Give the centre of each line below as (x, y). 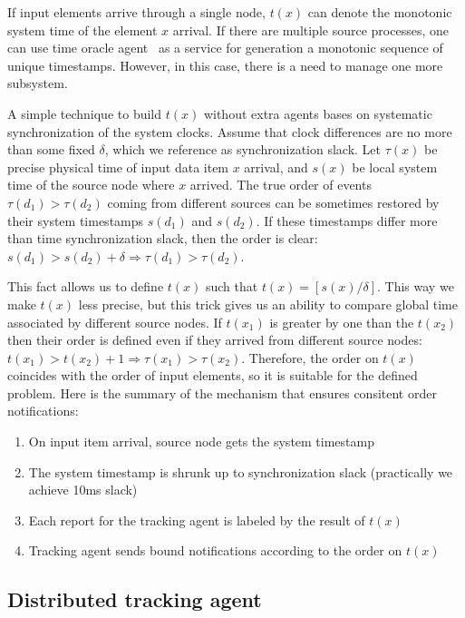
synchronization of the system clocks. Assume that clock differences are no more (230, 131)
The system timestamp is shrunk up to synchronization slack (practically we (241, 471)
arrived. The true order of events (281, 185)
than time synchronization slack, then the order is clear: (163, 238)
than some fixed (51, 149)
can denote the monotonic (380, 12)
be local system (395, 167)
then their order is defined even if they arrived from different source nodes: (215, 340)
